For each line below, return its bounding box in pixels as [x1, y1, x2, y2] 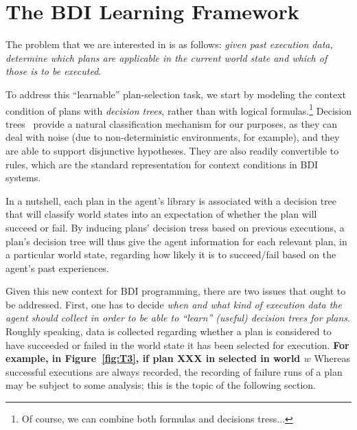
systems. [5, 170, 41, 185]
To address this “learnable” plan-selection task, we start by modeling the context [5, 87, 346, 101]
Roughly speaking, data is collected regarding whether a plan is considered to [5, 324, 332, 339]
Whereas [314, 351, 350, 365]
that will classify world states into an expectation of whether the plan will [5, 207, 317, 221]
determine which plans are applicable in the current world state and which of [5, 50, 327, 65]
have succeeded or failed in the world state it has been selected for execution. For [5, 337, 349, 352]
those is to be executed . [5, 64, 102, 78]
